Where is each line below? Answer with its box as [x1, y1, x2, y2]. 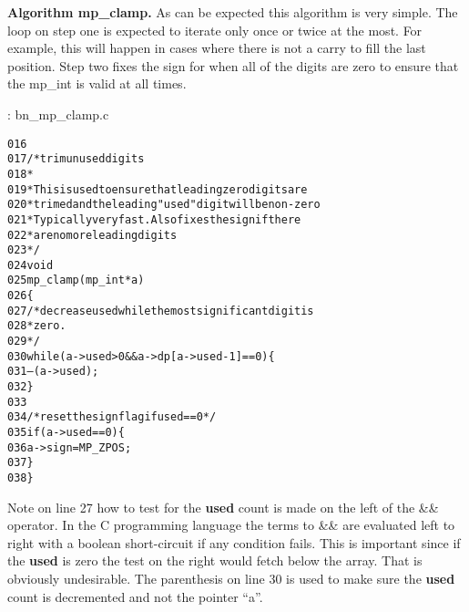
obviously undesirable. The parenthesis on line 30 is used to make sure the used [7, 569, 455, 588]
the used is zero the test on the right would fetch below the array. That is [7, 551, 423, 570]
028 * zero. [7, 319, 66, 333]
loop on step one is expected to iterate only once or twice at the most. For [7, 20, 423, 39]
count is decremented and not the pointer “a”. [7, 586, 263, 606]
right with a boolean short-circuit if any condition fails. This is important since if [7, 533, 461, 552]
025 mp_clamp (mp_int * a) [7, 274, 145, 287]
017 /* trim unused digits [7, 152, 145, 166]
